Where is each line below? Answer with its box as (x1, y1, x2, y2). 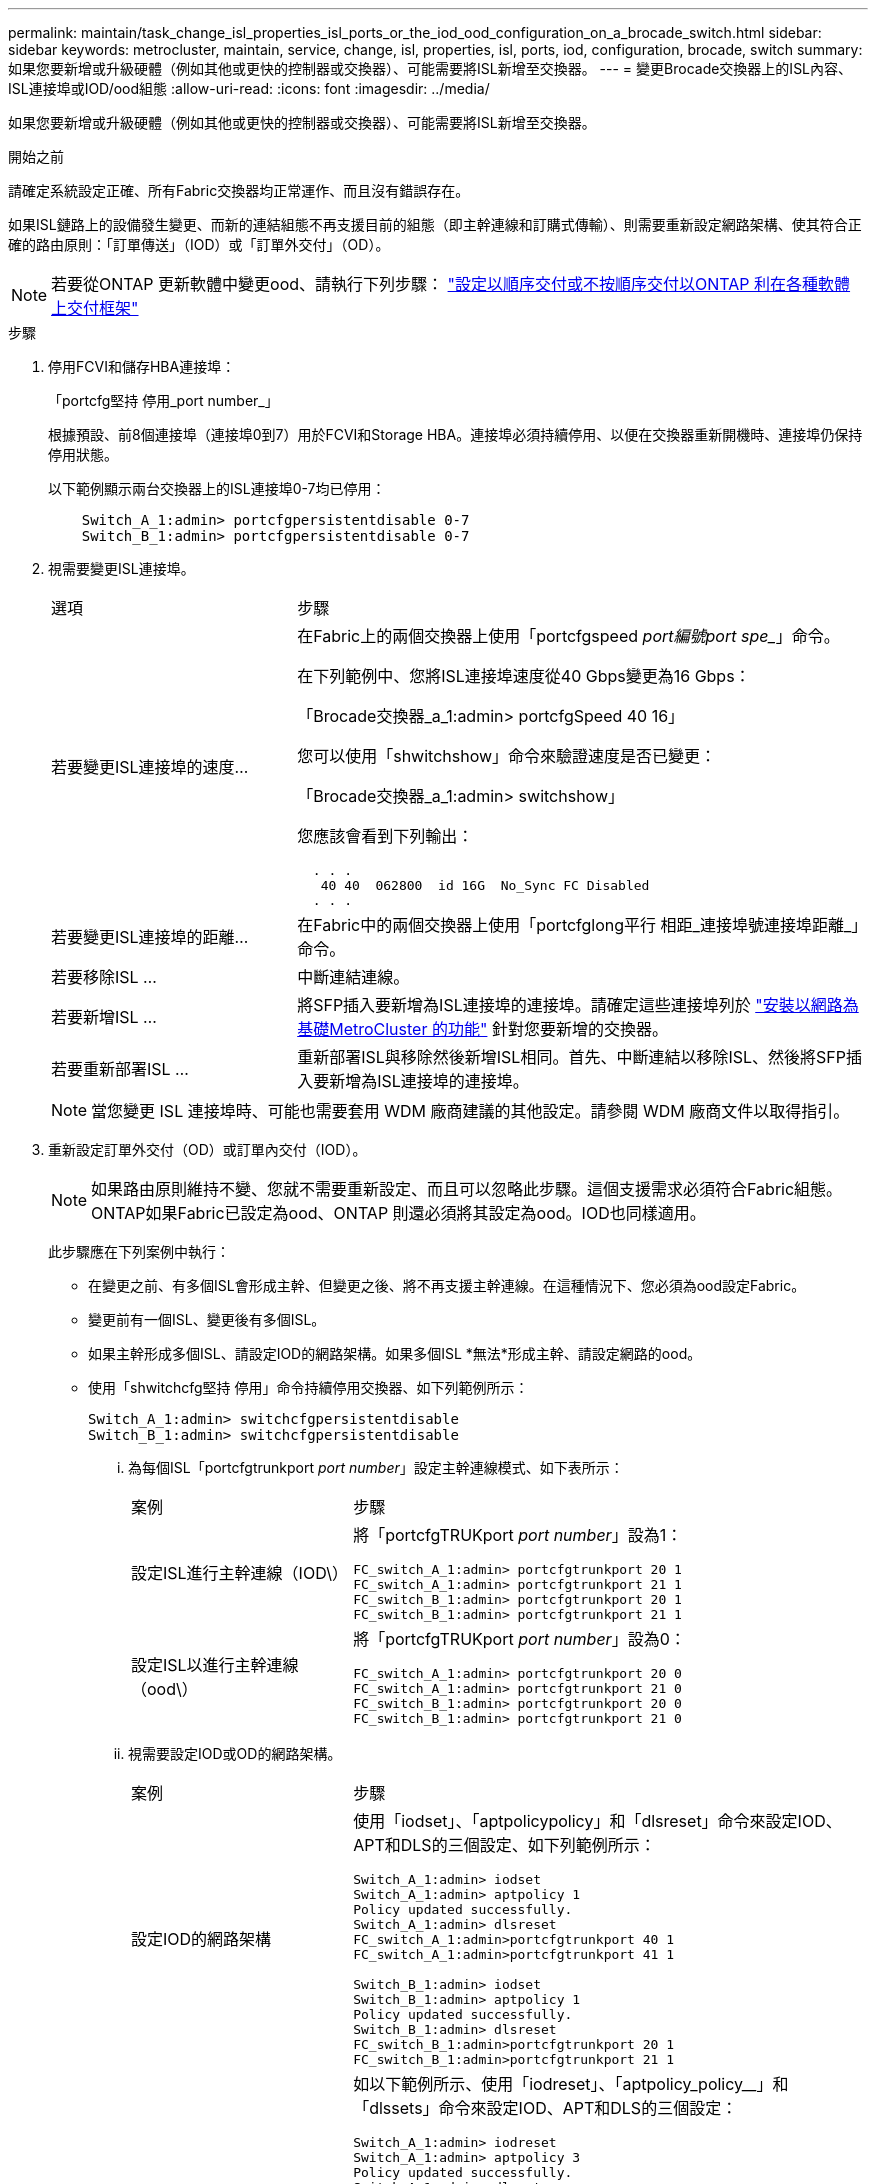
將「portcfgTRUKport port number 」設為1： (353, 1525, 683, 1545)
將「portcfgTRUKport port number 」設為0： (353, 1629, 686, 1649)
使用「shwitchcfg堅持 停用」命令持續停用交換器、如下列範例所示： (88, 1379, 529, 1396)
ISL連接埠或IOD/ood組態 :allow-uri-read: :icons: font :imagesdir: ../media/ (8, 80, 490, 97)
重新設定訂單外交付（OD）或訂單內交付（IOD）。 (48, 1141, 367, 1158)
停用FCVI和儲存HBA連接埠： (48, 358, 236, 375)
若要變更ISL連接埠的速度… (51, 756, 249, 777)
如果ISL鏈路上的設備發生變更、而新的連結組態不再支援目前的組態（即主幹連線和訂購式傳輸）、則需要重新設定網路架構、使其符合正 (8, 216, 862, 233)
